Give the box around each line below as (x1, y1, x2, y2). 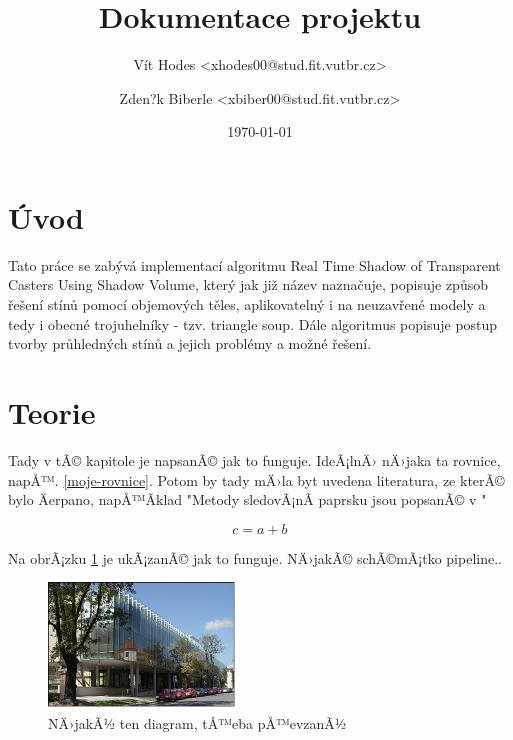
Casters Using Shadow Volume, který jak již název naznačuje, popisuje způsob (8, 274, 488, 295)
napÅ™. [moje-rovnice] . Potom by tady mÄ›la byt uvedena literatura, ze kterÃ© (8, 469, 505, 490)
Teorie (8, 392, 96, 432)
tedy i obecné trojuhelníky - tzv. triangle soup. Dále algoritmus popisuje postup (8, 313, 498, 334)
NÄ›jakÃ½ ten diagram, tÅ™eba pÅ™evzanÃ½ (48, 712, 347, 733)
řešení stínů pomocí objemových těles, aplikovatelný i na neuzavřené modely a (8, 294, 486, 315)
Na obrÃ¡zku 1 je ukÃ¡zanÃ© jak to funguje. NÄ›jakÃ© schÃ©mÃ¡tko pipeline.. (8, 547, 502, 568)
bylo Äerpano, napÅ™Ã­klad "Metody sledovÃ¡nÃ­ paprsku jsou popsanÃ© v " (8, 489, 487, 510)
